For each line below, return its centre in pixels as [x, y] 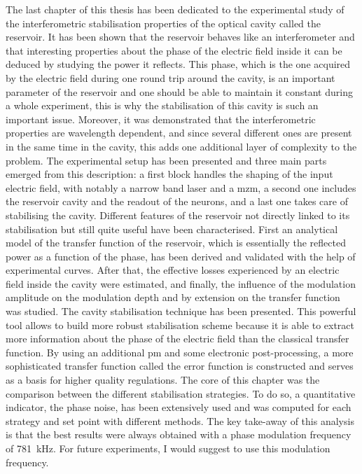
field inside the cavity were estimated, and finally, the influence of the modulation [181, 283]
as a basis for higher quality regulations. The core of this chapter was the [163, 380]
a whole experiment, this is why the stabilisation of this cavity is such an [162, 105]
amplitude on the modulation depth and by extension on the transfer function [173, 297]
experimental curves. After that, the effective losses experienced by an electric [173, 270]
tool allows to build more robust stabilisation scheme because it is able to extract [180, 325]
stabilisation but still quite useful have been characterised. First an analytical [172, 229]
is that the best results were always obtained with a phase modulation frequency [179, 434]
